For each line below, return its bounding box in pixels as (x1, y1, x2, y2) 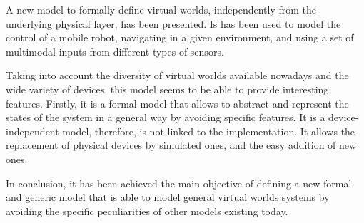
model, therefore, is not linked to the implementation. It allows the (62, 123, 355, 138)
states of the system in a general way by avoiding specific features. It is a (6, 110, 325, 125)
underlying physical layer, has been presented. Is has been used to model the (6, 16, 341, 31)
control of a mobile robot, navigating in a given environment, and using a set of (6, 30, 354, 45)
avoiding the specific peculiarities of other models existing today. (6, 203, 288, 218)
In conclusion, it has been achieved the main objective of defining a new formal (6, 175, 352, 190)
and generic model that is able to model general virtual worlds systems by (6, 190, 330, 204)
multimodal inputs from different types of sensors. (6, 43, 224, 58)
